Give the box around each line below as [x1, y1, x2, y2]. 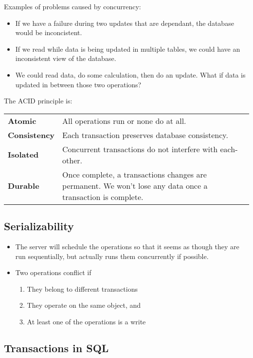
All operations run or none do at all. [62, 115, 186, 126]
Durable [8, 179, 39, 191]
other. [62, 154, 83, 166]
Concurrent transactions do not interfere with [62, 143, 218, 155]
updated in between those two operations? [15, 79, 142, 89]
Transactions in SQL [4, 340, 109, 355]
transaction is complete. [62, 191, 144, 202]
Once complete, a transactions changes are [62, 168, 207, 180]
